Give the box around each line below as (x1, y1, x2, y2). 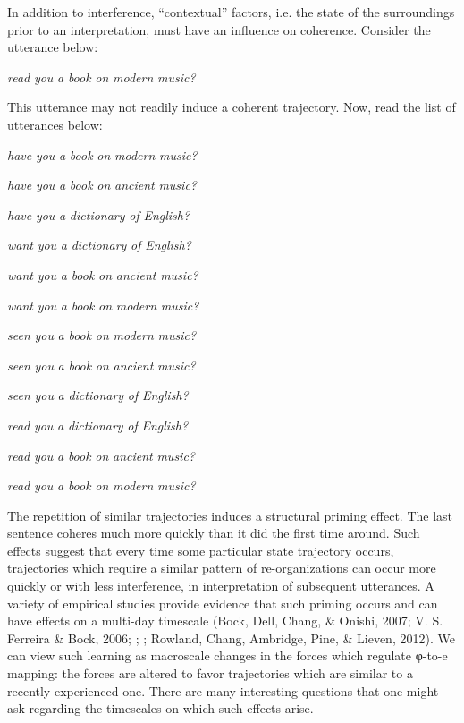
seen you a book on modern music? (7, 326, 197, 344)
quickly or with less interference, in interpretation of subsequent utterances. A (7, 576, 434, 595)
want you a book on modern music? (7, 295, 199, 314)
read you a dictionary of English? (7, 415, 189, 434)
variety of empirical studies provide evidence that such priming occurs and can (7, 593, 438, 612)
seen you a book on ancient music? (7, 355, 196, 374)
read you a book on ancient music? (7, 446, 196, 464)
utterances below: (7, 115, 103, 133)
